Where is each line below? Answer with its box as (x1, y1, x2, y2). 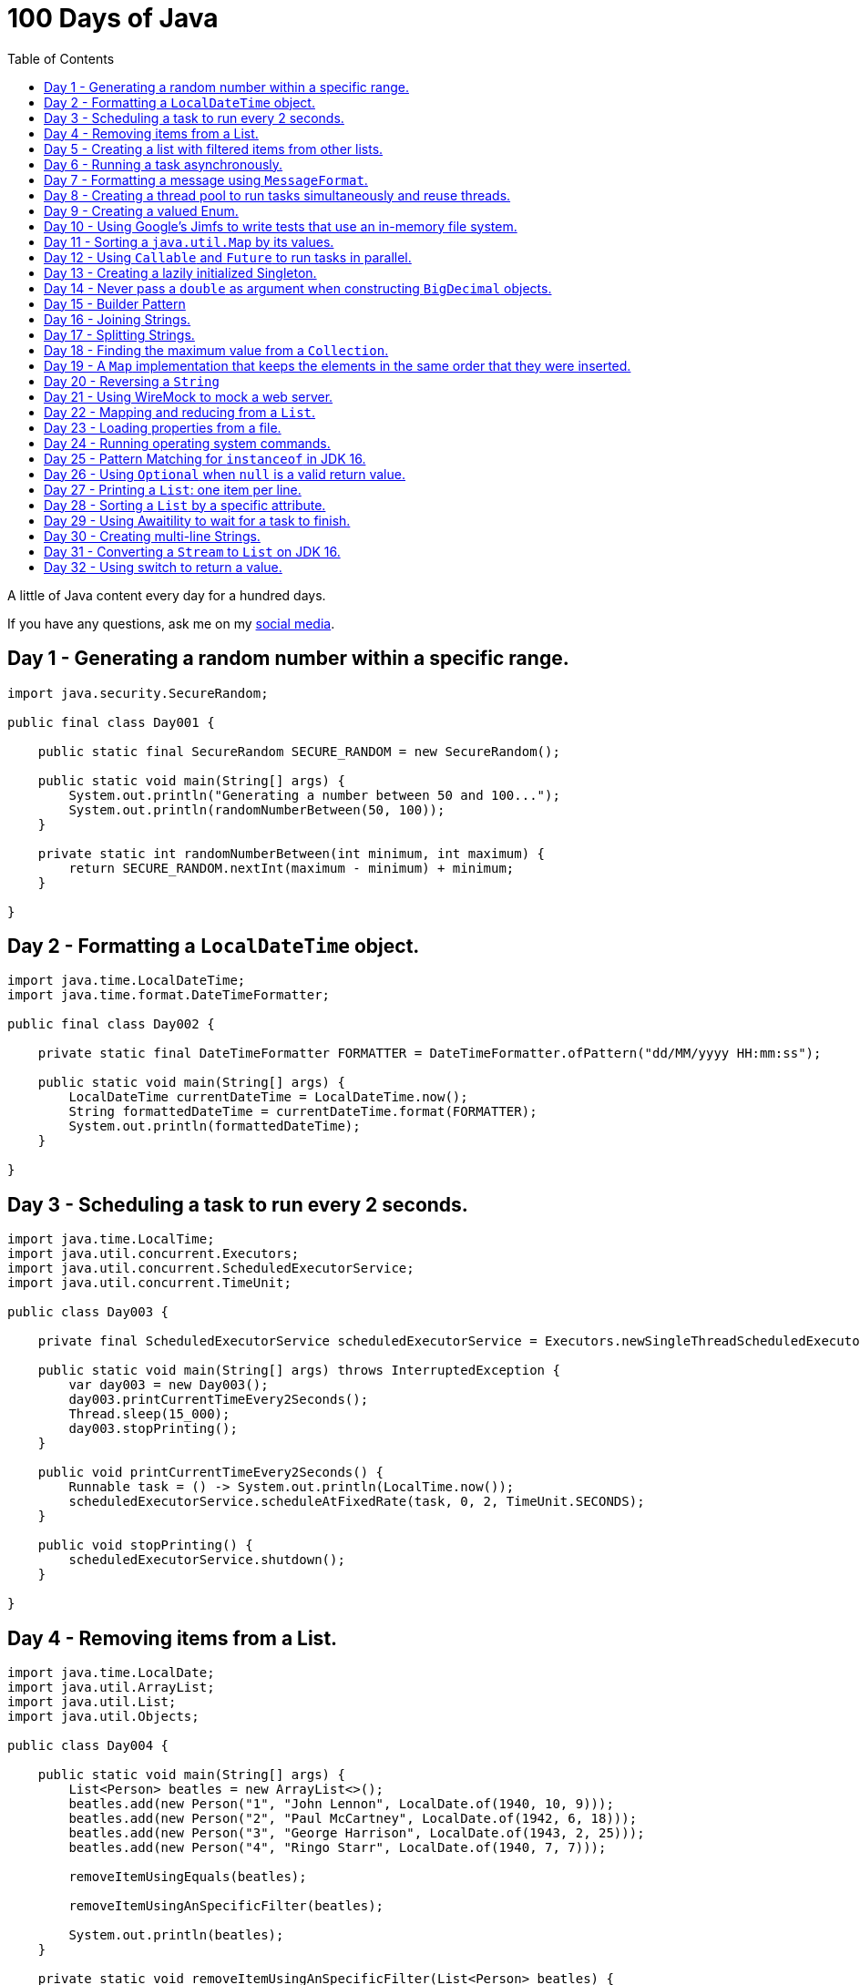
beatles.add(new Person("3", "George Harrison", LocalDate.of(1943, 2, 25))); (68, 1826, 645, 1841)
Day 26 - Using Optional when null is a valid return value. (44, 466, 405, 482)
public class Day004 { (7, 1738, 169, 1754)
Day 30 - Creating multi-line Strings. (44, 527, 261, 544)
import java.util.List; (7, 1694, 177, 1710)
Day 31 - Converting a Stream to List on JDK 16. (44, 543, 341, 559)
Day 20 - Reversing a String (44, 373, 220, 389)
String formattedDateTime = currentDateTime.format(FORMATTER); (68, 1104, 537, 1120)
